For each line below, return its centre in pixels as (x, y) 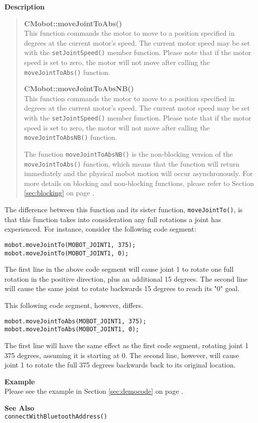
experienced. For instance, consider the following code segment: (101, 229)
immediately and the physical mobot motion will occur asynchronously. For (138, 173)
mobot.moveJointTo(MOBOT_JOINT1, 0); (67, 253)
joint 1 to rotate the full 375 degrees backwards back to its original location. (120, 365)
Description (25, 6)
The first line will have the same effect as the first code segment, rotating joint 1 (127, 345)
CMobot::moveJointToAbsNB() (79, 89)
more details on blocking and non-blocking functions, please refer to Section (139, 183)
